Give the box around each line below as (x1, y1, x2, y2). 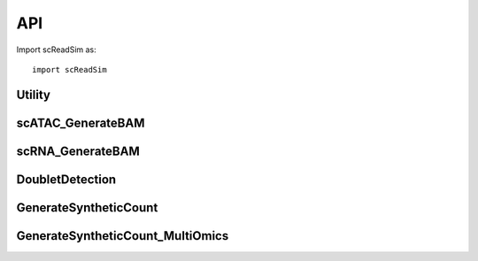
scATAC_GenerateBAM (16, 115, 145, 130)
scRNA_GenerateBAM (16, 143, 141, 158)
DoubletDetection (16, 172, 117, 187)
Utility (16, 87, 50, 102)
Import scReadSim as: (16, 44, 96, 55)
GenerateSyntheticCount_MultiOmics (16, 228, 229, 243)
